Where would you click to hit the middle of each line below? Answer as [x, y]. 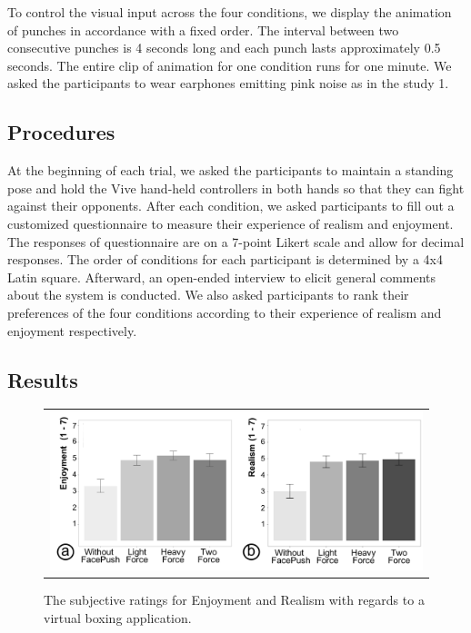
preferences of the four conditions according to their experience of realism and [225, 312]
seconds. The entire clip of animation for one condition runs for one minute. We [230, 65]
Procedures [61, 132]
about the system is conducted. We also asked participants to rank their [208, 295]
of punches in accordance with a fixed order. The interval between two [203, 30]
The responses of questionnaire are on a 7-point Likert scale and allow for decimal [236, 241]
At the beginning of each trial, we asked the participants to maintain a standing [230, 170]
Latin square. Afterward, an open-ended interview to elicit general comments [222, 277]
